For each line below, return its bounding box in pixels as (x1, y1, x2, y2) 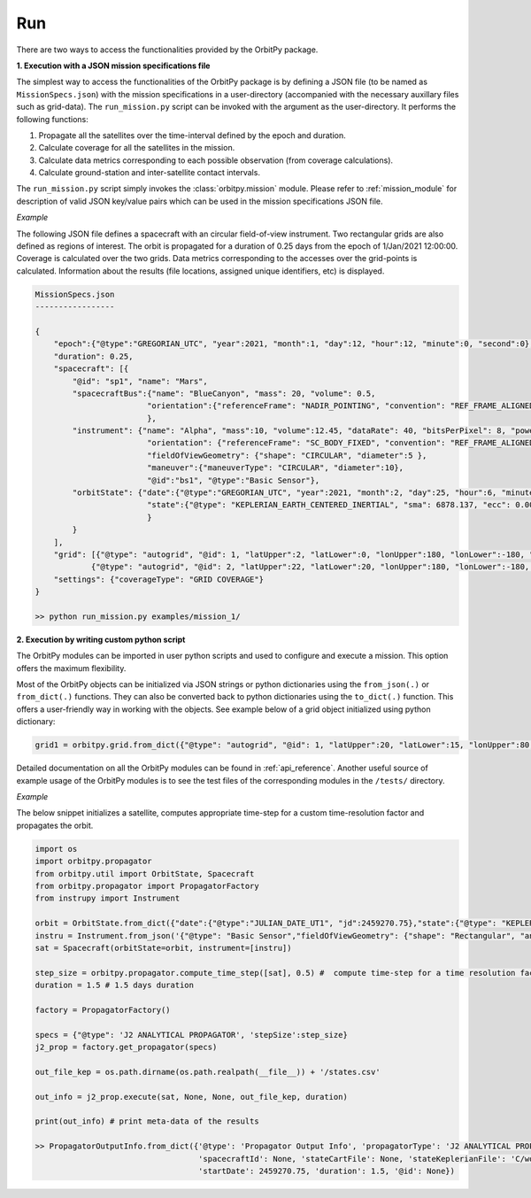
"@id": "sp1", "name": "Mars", (72, 376, 208, 386)
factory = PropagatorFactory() (35, 1005, 172, 1015)
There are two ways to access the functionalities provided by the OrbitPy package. (16, 44, 319, 55)
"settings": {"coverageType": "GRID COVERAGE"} (53, 574, 265, 584)
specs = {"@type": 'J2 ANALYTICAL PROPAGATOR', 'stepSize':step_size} (35, 1030, 349, 1040)
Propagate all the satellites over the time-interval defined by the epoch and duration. (38, 129, 347, 141)
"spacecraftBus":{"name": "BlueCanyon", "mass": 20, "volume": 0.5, (72, 388, 376, 398)
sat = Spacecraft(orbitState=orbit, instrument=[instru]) (35, 943, 292, 953)
